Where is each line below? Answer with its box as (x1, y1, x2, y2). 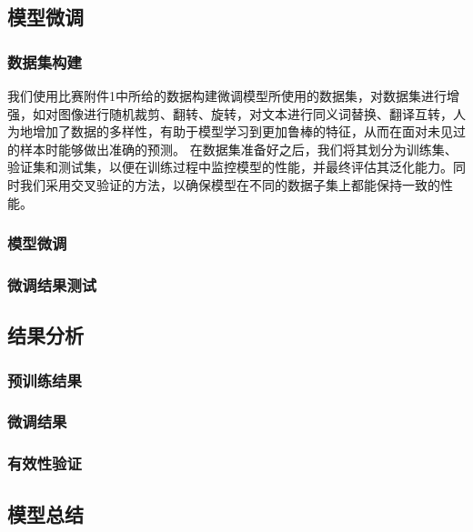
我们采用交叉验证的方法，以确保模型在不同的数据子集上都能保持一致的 (19, 175, 440, 194)
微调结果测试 (7, 273, 97, 296)
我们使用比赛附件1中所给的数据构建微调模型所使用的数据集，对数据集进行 (7, 86, 447, 105)
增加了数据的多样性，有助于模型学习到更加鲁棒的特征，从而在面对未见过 (32, 122, 466, 141)
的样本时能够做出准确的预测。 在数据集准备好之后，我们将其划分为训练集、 (7, 139, 458, 158)
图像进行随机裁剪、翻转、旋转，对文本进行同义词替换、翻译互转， (57, 104, 453, 123)
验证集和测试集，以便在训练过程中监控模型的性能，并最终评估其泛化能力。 (7, 157, 453, 176)
